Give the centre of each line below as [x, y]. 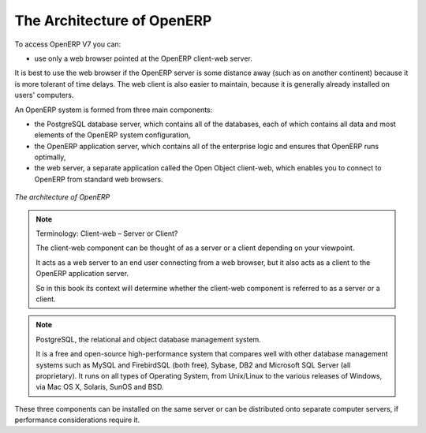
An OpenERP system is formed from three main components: [114, 110]
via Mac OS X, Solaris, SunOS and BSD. [100, 387]
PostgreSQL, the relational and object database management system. [149, 339]
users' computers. [44, 95]
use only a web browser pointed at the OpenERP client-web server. [143, 58]
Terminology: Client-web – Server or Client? [107, 233]
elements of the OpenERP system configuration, [112, 135]
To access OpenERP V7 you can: [68, 44]
